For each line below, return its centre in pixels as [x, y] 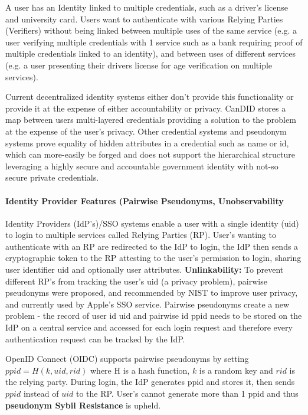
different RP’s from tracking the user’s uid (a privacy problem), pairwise [136, 281]
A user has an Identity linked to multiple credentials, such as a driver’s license [147, 7]
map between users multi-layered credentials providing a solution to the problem [151, 120]
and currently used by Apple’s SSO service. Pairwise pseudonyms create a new [148, 304]
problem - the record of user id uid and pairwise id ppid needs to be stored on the [154, 316]
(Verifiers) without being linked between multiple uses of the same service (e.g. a [151, 30]
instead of [41, 393]
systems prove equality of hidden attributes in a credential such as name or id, [147, 143]
